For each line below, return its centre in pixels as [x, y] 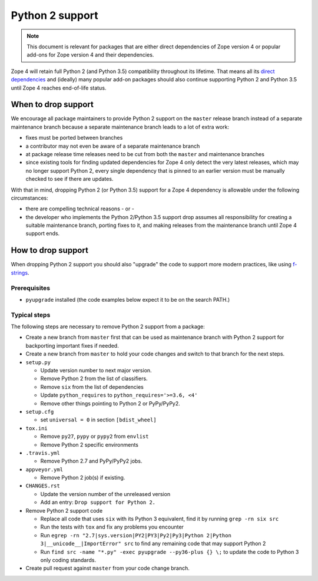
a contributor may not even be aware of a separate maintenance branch [113, 146]
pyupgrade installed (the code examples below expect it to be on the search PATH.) [128, 299]
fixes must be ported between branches [74, 138]
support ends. [43, 233]
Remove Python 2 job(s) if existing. [83, 478]
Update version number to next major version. [96, 371]
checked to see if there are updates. [69, 179]
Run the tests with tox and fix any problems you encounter [112, 527]
